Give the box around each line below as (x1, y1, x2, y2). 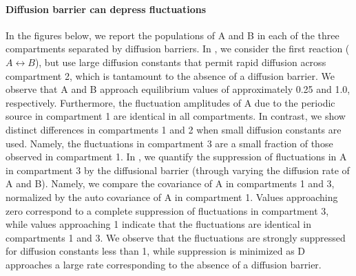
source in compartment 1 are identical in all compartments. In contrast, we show (6, 109, 346, 123)
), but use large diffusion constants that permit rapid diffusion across (34, 54, 326, 69)
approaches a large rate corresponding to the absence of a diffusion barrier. (6, 257, 322, 271)
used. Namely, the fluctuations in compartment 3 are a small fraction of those (6, 136, 333, 150)
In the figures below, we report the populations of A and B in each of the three (6, 28, 339, 42)
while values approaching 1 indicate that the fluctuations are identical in (6, 217, 311, 231)
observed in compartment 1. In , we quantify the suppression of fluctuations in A (6, 149, 347, 164)
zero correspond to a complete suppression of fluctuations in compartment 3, (6, 203, 329, 217)
